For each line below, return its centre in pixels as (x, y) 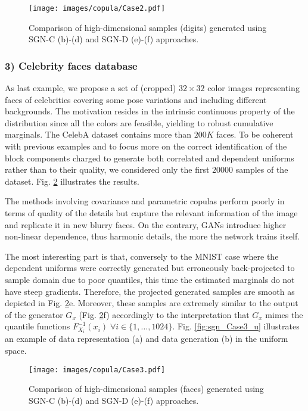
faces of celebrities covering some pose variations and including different (136, 99)
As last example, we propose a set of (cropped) (91, 88)
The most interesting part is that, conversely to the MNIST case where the (142, 256)
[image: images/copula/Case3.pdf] (97, 370)
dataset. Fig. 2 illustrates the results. (72, 181)
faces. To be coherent (255, 134)
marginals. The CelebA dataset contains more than (98, 134)
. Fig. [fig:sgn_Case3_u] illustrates (236, 326)
